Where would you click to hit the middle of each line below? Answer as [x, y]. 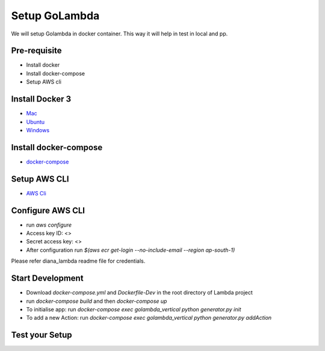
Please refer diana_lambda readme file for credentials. [78, 261]
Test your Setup [42, 335]
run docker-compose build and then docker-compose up [97, 301]
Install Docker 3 [41, 99]
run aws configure [49, 225]
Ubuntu [36, 122]
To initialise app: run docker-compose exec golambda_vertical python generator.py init [134, 309]
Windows [38, 130]
